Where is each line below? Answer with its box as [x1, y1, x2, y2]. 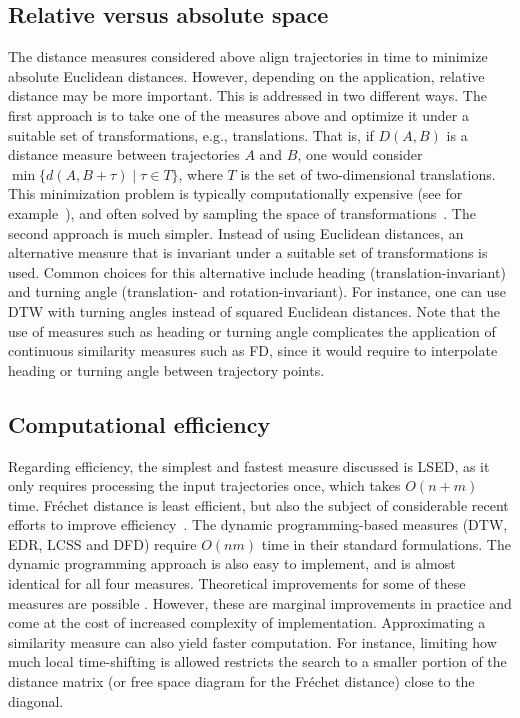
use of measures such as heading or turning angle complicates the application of [8, 320, 496, 341]
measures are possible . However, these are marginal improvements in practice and [8, 592, 512, 613]
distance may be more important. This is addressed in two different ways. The [8, 85, 487, 106]
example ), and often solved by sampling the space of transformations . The [8, 202, 476, 223]
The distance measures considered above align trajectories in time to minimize [8, 46, 488, 67]
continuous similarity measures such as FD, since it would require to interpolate [8, 340, 498, 361]
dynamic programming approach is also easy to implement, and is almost [8, 553, 456, 574]
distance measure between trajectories [8, 144, 240, 165]
